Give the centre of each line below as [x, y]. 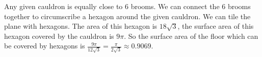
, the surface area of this [216, 26]
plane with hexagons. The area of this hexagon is [81, 26]
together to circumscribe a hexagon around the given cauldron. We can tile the [127, 16]
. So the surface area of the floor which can [191, 36]
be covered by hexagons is [45, 46]
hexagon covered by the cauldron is [59, 36]
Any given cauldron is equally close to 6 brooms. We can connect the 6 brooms [127, 6]
